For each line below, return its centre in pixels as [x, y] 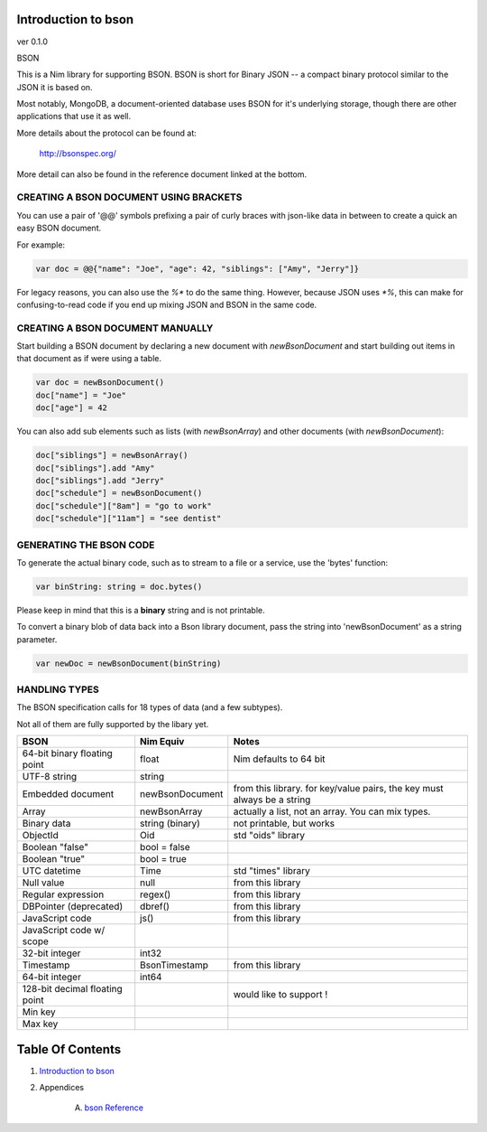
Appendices [62, 1088]
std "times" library [272, 871]
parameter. [37, 639]
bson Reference [114, 1108]
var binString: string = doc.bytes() [119, 586]
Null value [43, 883]
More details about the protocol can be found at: [107, 133]
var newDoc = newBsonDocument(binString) [129, 663]
